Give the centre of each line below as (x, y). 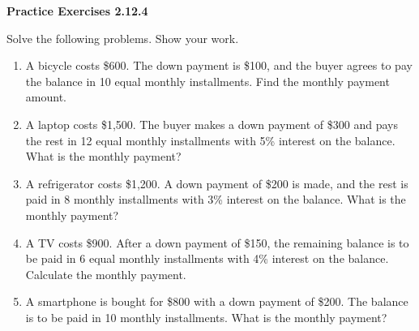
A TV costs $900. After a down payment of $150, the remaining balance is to (217, 242)
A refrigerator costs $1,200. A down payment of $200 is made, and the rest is (217, 183)
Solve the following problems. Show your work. (123, 38)
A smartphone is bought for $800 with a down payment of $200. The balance (217, 301)
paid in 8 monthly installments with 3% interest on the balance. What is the (216, 199)
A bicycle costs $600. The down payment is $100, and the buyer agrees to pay (219, 65)
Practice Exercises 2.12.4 (77, 11)
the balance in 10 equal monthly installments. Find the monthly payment (207, 81)
